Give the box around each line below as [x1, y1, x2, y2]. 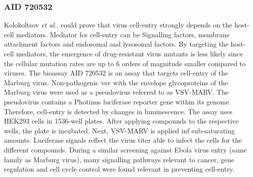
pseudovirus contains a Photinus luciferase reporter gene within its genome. [4, 96, 231, 106]
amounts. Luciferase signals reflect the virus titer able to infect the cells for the [4, 135, 242, 145]
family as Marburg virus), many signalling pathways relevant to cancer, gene [4, 154, 234, 164]
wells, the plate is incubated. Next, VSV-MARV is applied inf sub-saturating [4, 125, 235, 135]
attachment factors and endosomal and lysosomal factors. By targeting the [4, 39, 228, 49]
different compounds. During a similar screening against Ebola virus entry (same [4, 144, 247, 154]
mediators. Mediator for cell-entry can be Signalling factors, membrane [16, 29, 229, 39]
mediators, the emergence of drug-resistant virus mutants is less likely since [16, 49, 243, 58]
